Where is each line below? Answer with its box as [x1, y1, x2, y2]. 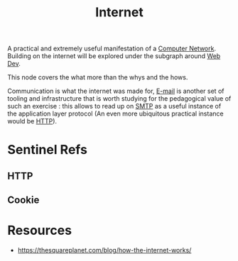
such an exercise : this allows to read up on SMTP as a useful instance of [7, 102, 222, 111]
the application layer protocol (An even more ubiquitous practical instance [7, 109, 224, 118]
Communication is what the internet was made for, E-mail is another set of [7, 87, 225, 96]
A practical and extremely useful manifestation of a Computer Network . [7, 44, 217, 53]
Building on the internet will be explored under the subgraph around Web [7, 52, 221, 60]
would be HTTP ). [7, 117, 58, 126]
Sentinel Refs [7, 142, 87, 158]
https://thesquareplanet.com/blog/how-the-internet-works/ [17, 246, 192, 255]
